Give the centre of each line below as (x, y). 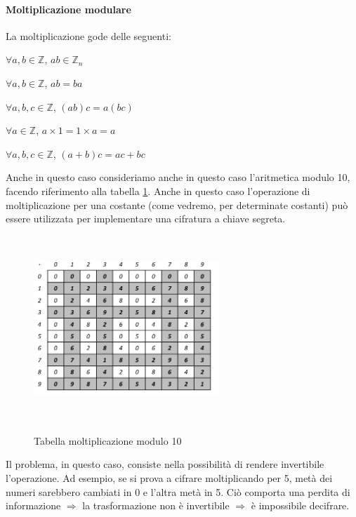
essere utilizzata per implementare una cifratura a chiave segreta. (146, 219)
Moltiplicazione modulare (68, 9)
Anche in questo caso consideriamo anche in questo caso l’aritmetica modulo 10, (178, 177)
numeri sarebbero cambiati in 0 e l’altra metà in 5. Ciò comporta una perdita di (178, 491)
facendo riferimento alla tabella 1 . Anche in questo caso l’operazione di (158, 190)
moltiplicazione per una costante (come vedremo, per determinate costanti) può (177, 204)
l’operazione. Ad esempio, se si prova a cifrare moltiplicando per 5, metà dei (169, 478)
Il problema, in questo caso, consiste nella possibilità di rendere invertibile (165, 464)
